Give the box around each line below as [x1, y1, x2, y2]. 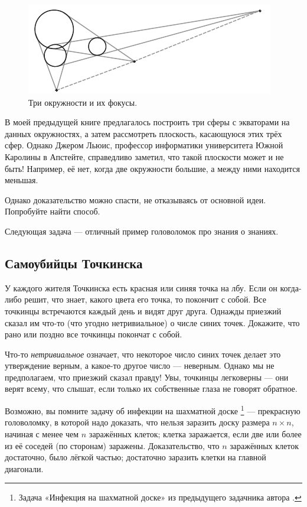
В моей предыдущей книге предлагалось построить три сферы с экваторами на [5, 116, 290, 128]
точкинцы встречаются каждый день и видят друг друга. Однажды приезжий [5, 304, 282, 317]
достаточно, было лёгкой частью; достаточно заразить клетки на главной [5, 451, 266, 463]
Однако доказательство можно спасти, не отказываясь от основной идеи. [5, 193, 266, 206]
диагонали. [5, 462, 44, 474]
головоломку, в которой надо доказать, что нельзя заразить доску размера [5, 416, 270, 428]
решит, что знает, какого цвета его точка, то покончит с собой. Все [24, 293, 266, 305]
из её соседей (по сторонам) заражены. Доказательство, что [5, 439, 220, 451]
